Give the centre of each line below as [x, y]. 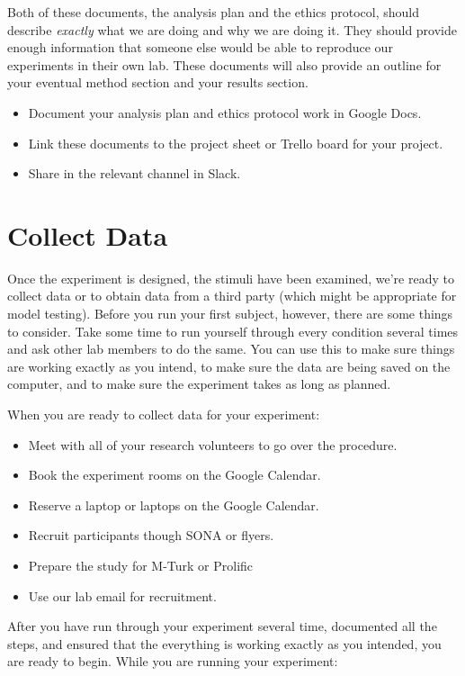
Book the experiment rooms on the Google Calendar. [174, 475]
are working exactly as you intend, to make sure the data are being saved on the [229, 366]
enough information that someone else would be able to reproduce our [200, 47]
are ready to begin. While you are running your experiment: [173, 661]
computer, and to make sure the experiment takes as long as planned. [199, 384]
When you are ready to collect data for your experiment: [164, 415]
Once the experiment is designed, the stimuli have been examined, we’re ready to [231, 278]
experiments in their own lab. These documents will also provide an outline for [224, 64]
